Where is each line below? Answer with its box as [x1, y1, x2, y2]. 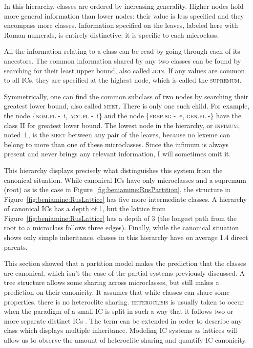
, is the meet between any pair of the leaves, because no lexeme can [28, 130, 231, 140]
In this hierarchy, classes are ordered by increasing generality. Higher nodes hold [4, 1, 244, 11]
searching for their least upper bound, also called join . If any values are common [4, 65, 245, 75]
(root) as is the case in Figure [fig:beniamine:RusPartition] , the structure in [4, 184, 231, 195]
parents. [4, 241, 28, 252]
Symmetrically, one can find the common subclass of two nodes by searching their [4, 91, 249, 101]
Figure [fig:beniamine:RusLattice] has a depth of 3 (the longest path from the [4, 213, 237, 223]
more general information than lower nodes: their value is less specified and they [4, 10, 244, 21]
